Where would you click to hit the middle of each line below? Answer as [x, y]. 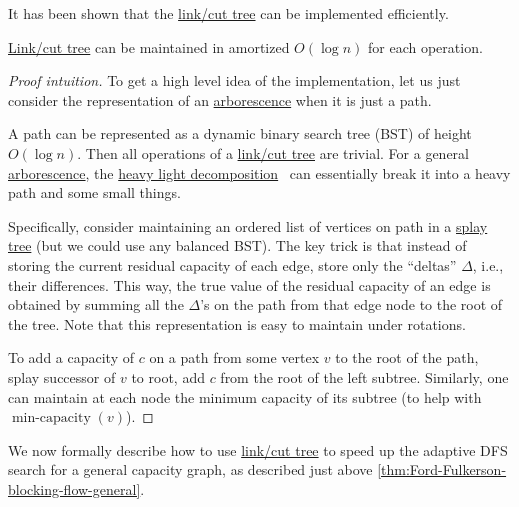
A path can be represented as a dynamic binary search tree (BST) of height [240, 133]
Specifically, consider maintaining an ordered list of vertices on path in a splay [248, 225]
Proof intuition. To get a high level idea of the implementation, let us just [234, 80]
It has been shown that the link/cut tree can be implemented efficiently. [228, 13]
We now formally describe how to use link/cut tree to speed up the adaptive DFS [258, 449]
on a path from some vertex [234, 357]
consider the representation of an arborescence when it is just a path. [220, 99]
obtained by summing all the [96, 304]
